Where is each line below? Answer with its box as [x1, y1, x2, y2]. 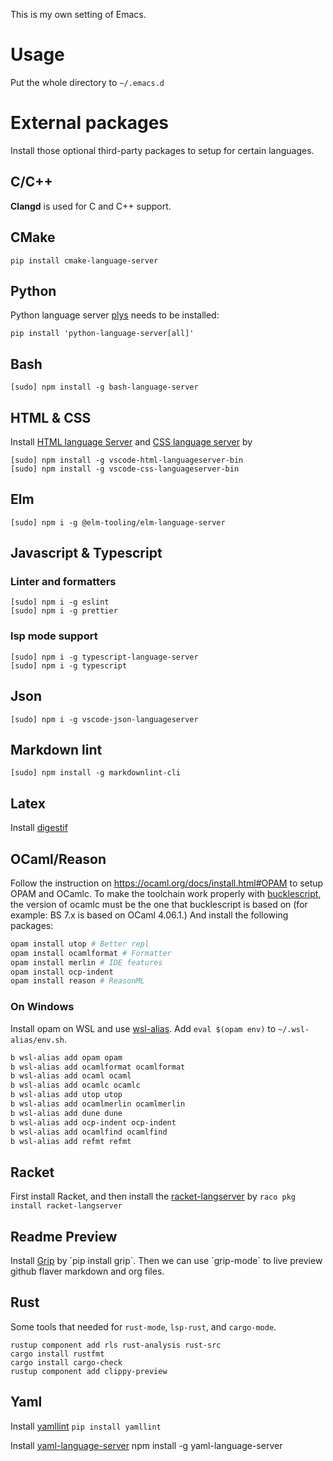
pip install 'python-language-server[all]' [10, 329, 195, 339]
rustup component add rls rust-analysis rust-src [10, 1340, 222, 1350]
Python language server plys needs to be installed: [10, 309, 220, 321]
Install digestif [10, 822, 68, 834]
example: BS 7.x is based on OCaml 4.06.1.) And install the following [10, 909, 289, 921]
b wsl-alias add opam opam [10, 1052, 123, 1063]
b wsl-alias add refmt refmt [10, 1136, 132, 1146]
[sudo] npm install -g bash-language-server [10, 382, 199, 393]
